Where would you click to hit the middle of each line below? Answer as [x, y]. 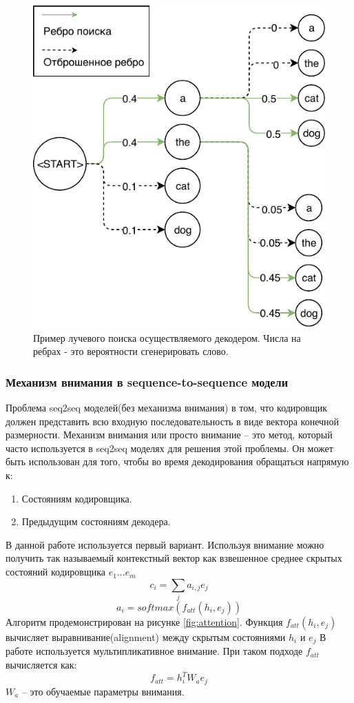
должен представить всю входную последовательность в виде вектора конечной [173, 421]
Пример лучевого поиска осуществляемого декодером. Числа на [167, 337]
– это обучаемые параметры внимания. [103, 691]
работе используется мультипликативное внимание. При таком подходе [154, 651]
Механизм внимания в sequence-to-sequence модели [147, 381]
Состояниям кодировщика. [77, 498]
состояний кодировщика [56, 572]
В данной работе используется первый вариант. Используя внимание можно [165, 544]
